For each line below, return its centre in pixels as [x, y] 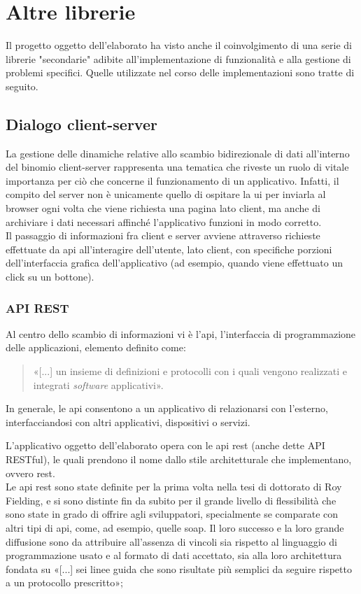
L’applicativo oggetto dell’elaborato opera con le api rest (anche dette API [165, 445]
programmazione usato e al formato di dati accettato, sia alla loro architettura [174, 555]
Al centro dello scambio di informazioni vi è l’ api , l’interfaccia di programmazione [181, 333]
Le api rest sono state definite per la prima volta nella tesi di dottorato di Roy [174, 487]
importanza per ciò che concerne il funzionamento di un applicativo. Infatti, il [172, 180]
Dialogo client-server [82, 123]
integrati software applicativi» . [98, 384]
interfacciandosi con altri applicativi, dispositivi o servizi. [128, 422]
